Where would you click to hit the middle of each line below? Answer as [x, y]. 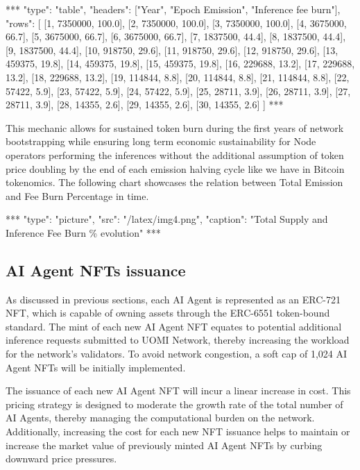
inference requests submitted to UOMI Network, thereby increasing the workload [178, 340]
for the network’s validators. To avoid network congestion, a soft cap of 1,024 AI [176, 354]
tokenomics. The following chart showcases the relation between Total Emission [174, 182]
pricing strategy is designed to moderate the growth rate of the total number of [174, 404]
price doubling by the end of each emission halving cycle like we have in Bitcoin [175, 168]
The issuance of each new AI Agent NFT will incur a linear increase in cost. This [178, 391]
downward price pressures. [61, 459]
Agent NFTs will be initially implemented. [96, 367]
